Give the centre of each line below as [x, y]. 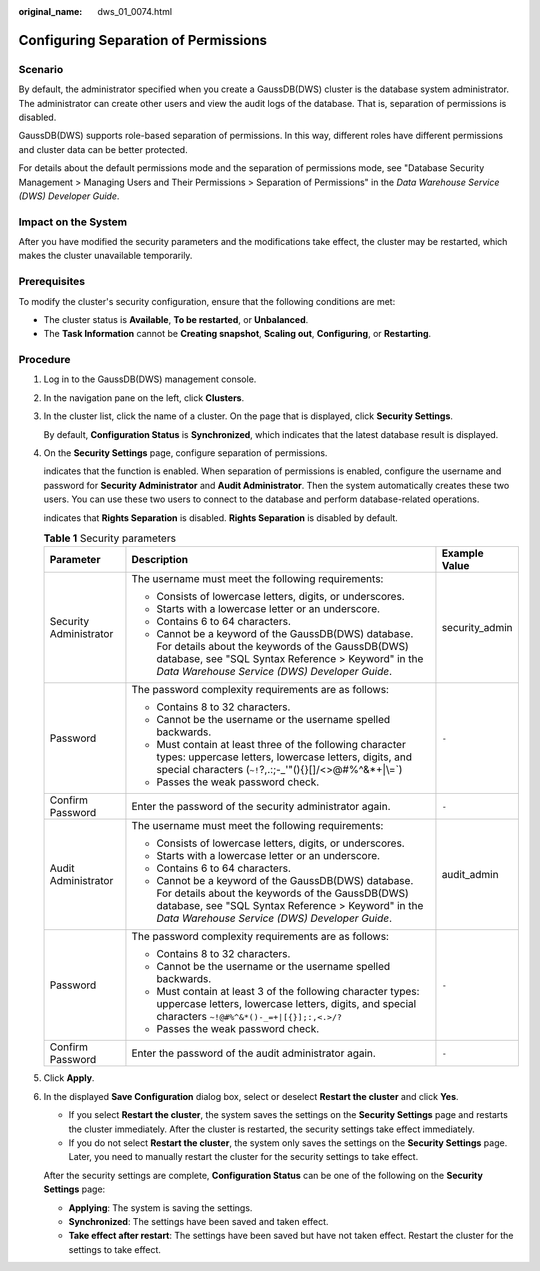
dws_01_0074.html [135, 11]
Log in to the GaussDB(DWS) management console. [150, 379]
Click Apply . [69, 1078]
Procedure [44, 360]
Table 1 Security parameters [110, 538]
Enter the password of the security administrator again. [261, 807]
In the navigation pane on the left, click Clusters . [144, 397]
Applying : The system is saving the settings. [160, 1207]
